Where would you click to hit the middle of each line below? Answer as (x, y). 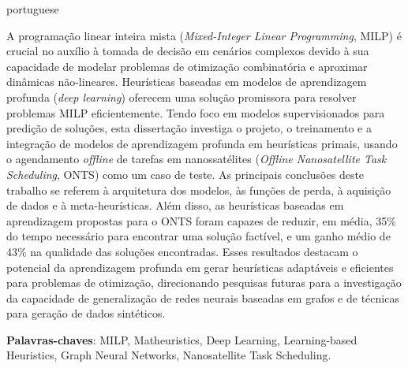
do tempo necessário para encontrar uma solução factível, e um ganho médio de (198, 236)
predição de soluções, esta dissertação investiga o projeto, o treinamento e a (189, 128)
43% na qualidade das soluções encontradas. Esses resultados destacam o (182, 251)
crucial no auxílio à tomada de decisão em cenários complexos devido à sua (188, 51)
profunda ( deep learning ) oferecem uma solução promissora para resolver (182, 97)
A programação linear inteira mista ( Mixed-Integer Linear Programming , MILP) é (204, 35)
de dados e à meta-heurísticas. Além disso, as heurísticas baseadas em (175, 205)
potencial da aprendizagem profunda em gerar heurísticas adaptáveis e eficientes (200, 267)
